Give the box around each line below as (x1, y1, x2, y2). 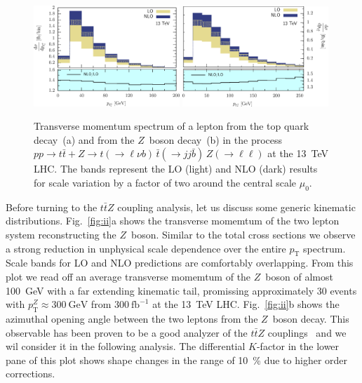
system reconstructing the (6, 227, 116, 241)
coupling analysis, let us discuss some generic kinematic (117, 199, 356, 214)
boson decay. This (272, 311, 349, 325)
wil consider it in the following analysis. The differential (6, 339, 246, 354)
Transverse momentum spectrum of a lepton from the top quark (34, 119, 309, 133)
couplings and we (267, 325, 347, 340)
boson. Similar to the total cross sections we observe (131, 227, 356, 241)
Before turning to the (6, 199, 98, 214)
